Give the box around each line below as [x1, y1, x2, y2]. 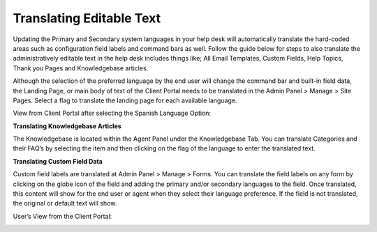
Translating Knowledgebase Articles [13, 122, 121, 130]
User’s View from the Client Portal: [13, 212, 112, 220]
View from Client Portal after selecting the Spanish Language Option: [13, 109, 212, 118]
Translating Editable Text [13, 10, 161, 26]
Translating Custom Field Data [13, 157, 103, 165]
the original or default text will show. [13, 199, 117, 208]
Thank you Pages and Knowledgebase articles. [13, 63, 149, 72]
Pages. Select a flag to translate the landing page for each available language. [13, 96, 237, 105]
